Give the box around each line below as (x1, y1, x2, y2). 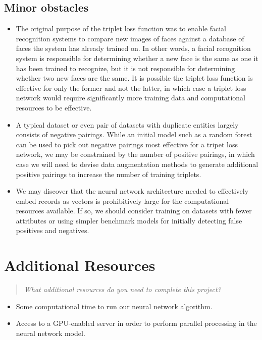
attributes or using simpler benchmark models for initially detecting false (16, 215, 242, 225)
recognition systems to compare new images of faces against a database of (16, 33, 244, 43)
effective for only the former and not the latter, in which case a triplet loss (16, 82, 246, 93)
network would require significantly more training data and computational (16, 92, 245, 103)
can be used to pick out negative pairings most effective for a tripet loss (16, 139, 238, 149)
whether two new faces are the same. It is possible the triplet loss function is (16, 73, 253, 83)
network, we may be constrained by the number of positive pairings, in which (16, 149, 255, 159)
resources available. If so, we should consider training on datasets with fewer (16, 205, 252, 216)
